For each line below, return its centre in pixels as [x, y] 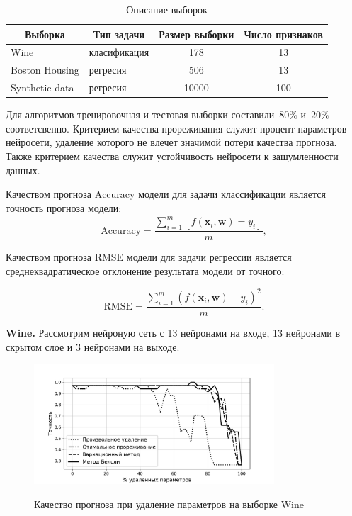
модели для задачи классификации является [232, 194]
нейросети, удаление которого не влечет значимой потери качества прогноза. [171, 142]
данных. [23, 170]
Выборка [45, 34]
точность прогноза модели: [64, 207]
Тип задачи [119, 34]
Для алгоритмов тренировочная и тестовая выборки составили [140, 114]
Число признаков [283, 34]
